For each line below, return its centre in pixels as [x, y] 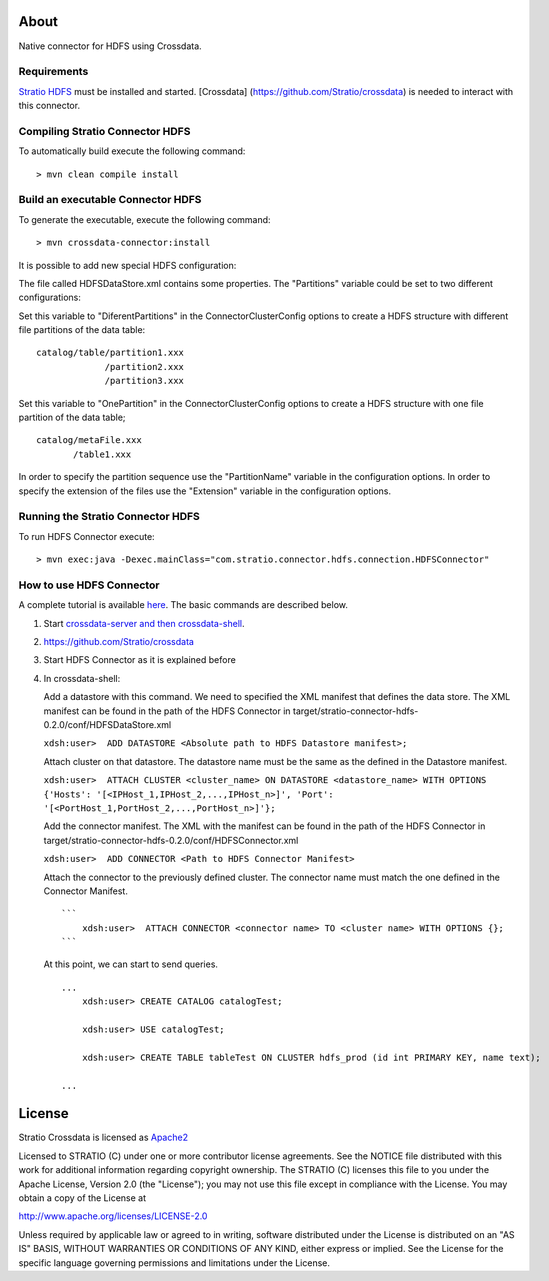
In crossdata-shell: [82, 678]
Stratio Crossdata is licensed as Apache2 [103, 1137]
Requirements [53, 72]
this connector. [49, 106]
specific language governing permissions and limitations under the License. [174, 1262]
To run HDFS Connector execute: [86, 536]
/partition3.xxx [144, 381]
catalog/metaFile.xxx [89, 440]
